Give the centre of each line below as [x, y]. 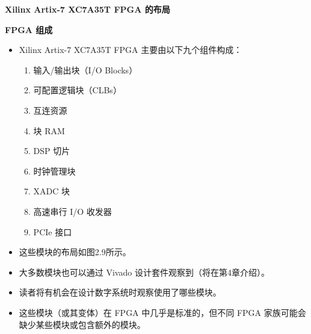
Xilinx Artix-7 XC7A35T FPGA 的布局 [88, 9]
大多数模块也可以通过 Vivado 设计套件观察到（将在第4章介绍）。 [144, 272]
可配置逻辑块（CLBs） [77, 90]
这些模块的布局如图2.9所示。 [75, 252]
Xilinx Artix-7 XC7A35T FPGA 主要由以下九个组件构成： [131, 50]
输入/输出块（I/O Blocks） [85, 70]
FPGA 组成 [29, 29]
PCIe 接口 [53, 231]
